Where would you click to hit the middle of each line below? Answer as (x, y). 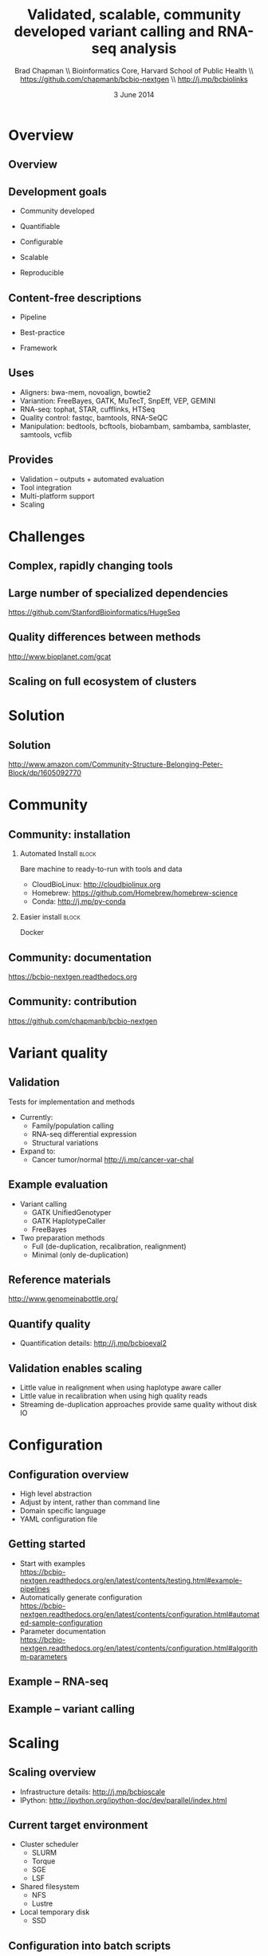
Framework (38, 348)
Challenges (47, 536)
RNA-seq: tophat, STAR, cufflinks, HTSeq (87, 409)
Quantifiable (40, 227)
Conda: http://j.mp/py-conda (79, 901)
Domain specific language (63, 1511)
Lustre (42, 1903)
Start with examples (53, 1563)
